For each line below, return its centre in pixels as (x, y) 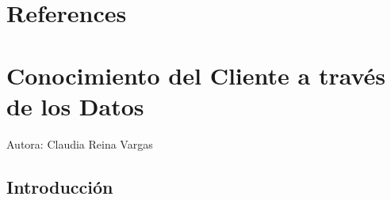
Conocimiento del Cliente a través (196, 75)
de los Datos (75, 106)
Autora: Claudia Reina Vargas (80, 143)
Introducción (60, 186)
